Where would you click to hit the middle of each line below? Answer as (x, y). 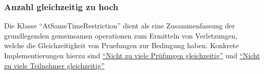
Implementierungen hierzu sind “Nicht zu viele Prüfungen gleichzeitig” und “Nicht (132, 55)
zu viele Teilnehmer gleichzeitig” (54, 65)
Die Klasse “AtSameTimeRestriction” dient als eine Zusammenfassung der (120, 26)
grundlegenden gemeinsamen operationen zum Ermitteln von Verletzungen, (121, 35)
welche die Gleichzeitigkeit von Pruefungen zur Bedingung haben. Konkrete (121, 45)
